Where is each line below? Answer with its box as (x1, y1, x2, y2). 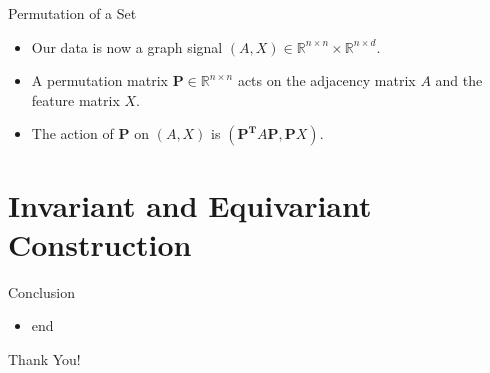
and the (435, 70, 483, 91)
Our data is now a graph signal (31, 36, 223, 57)
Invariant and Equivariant (8, 184, 372, 225)
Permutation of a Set (8, 3, 137, 23)
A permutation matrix (31, 70, 169, 91)
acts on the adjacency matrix (237, 70, 416, 91)
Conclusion (8, 281, 75, 302)
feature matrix (31, 89, 120, 110)
